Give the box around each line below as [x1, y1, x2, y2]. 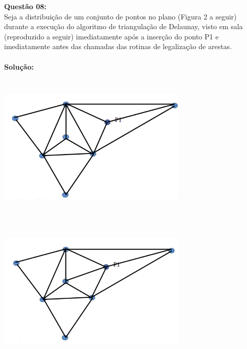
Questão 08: [4, 1, 47, 11]
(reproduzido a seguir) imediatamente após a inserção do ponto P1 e [4, 31, 219, 41]
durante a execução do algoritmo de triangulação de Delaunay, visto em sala [4, 21, 243, 32]
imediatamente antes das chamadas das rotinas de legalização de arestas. [4, 41, 232, 52]
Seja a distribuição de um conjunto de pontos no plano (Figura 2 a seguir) [4, 11, 237, 21]
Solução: [4, 61, 34, 72]
